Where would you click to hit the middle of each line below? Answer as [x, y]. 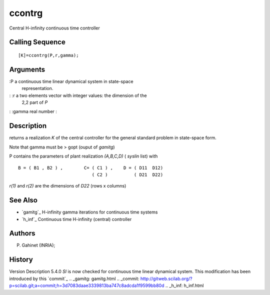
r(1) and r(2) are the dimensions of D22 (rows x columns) [68, 186]
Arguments [27, 69]
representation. [37, 88]
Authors [22, 233]
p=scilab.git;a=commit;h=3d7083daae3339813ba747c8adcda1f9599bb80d [87, 285]
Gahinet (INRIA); [38, 245]
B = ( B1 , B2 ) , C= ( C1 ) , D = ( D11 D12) [91, 168]
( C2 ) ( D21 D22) [127, 174]
